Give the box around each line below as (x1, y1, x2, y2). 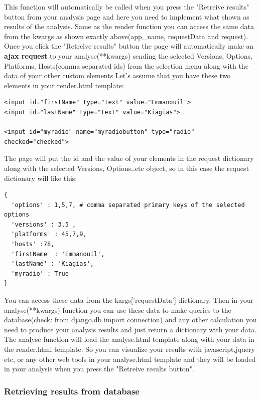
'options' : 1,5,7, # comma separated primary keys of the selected (11, 201, 245, 209)
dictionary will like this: (4, 172, 77, 183)
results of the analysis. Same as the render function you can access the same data (4, 21, 254, 32)
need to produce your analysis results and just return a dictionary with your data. (4, 324, 257, 334)
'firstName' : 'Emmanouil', (11, 250, 105, 258)
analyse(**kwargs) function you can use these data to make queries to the (4, 304, 231, 315)
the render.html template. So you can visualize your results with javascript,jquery (4, 344, 255, 354)
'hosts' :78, (11, 241, 55, 248)
